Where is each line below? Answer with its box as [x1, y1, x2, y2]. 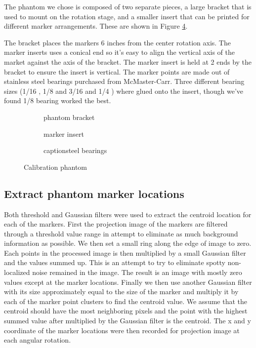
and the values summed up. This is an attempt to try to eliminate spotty [4, 257, 226, 268]
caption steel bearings [43, 145, 107, 155]
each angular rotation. [4, 335, 71, 345]
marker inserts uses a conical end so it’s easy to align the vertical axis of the [4, 47, 235, 57]
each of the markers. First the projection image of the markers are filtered [4, 219, 228, 229]
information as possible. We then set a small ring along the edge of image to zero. [4, 238, 252, 248]
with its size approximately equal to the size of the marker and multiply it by [4, 286, 239, 297]
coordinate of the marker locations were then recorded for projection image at [4, 325, 240, 335]
